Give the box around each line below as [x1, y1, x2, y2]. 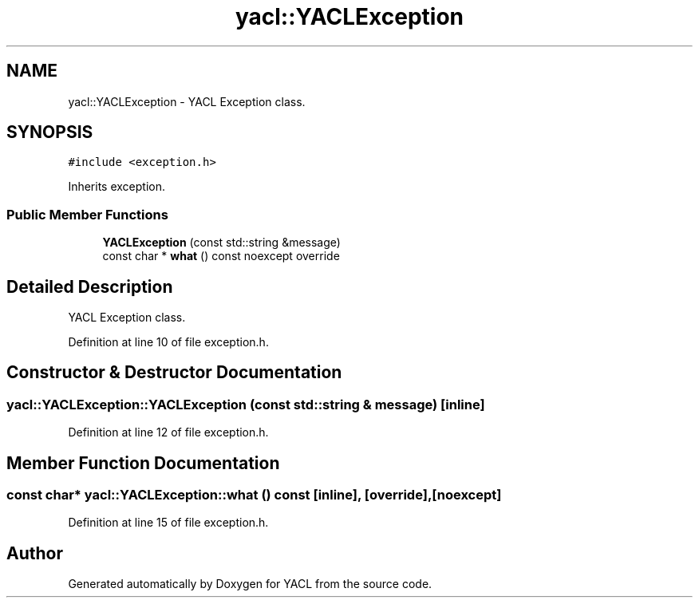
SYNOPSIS [6, 122, 93, 143]
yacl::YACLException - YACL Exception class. [68, 94, 306, 109]
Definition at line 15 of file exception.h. [68, 515, 269, 530]
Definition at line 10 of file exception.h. [68, 335, 269, 349]
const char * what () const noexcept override [102, 249, 340, 263]
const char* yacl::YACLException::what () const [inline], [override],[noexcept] [6, 487, 502, 503]
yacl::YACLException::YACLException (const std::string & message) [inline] [6, 396, 485, 413]
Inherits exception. [68, 180, 166, 194]
